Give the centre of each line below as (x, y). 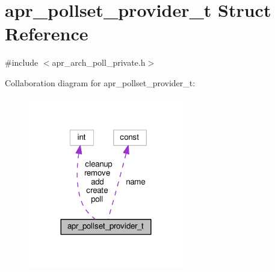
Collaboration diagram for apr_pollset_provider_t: (100, 82)
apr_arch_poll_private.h (99, 62)
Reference (47, 33)
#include (22, 62)
